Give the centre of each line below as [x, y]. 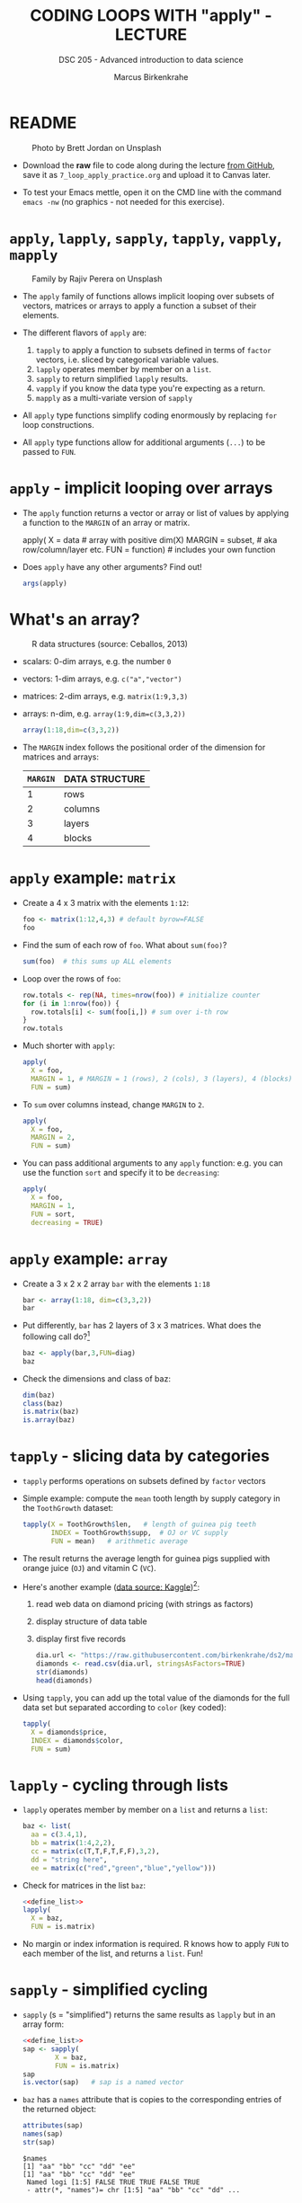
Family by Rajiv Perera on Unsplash [97, 279]
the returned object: [59, 2110]
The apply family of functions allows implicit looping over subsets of [148, 296]
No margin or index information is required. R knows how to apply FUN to [155, 1944]
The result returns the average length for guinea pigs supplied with [146, 1558]
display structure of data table [91, 1621]
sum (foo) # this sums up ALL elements [97, 961]
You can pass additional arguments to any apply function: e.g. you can [152, 1163]
